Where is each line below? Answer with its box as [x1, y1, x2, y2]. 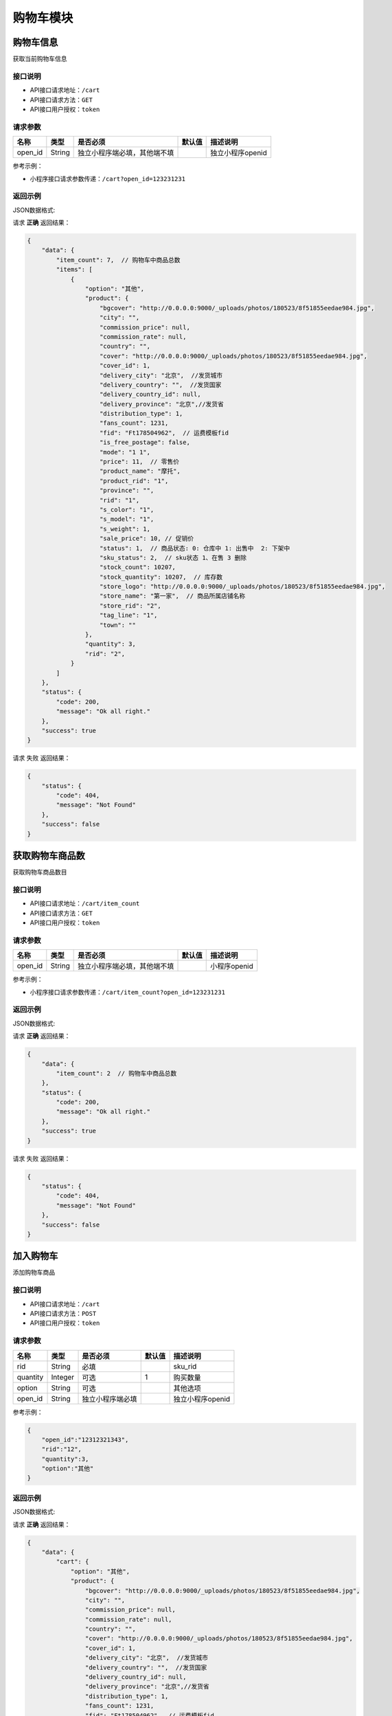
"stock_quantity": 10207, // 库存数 [100, 573, 223, 581]
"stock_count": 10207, [100, 564, 176, 571]
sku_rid [173, 1361, 197, 1371]
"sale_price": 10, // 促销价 [100, 535, 194, 542]
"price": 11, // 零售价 [100, 458, 180, 466]
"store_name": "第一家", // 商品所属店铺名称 [100, 592, 246, 600]
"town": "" [100, 621, 137, 629]
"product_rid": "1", [100, 477, 169, 485]
